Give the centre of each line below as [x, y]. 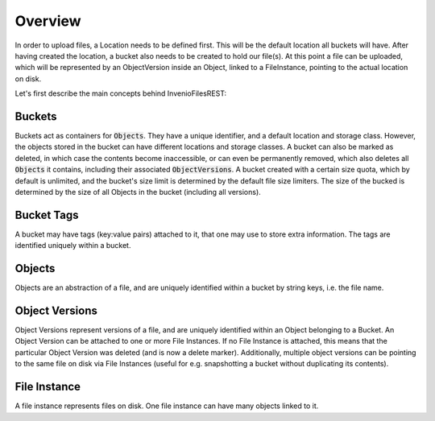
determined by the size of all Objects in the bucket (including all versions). [138, 192]
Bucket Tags [47, 215]
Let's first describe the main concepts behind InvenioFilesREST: [121, 93]
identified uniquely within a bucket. [73, 246]
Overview [48, 21]
